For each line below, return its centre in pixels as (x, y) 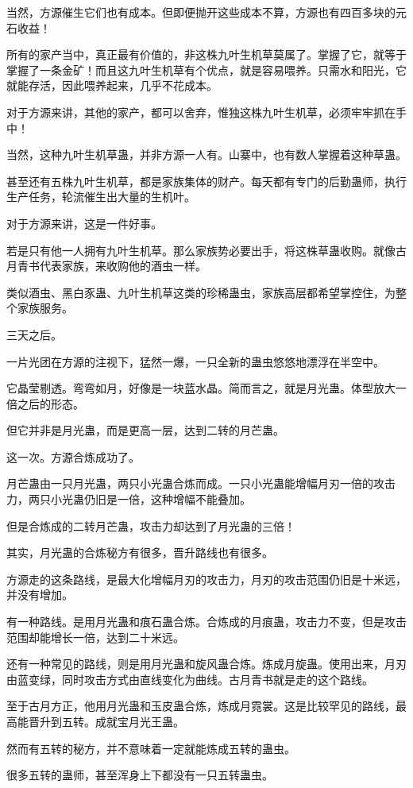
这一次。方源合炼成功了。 (73, 456)
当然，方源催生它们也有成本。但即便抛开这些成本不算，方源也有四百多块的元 (206, 12)
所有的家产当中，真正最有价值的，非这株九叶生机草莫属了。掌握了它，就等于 (206, 54)
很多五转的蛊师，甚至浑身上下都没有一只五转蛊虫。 (140, 775)
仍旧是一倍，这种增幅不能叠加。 (167, 499)
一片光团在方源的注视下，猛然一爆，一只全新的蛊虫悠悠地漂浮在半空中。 (195, 361)
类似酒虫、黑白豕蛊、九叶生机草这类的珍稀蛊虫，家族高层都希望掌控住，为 (201, 292)
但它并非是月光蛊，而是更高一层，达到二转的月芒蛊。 (145, 430)
